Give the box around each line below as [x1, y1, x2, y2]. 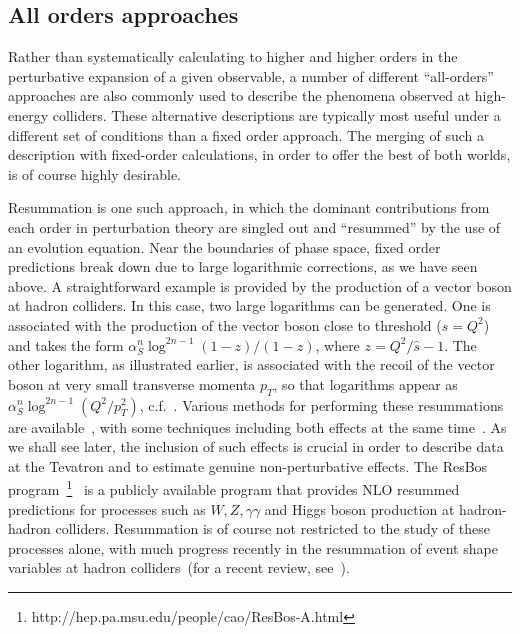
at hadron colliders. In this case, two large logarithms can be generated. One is [8, 295, 491, 316]
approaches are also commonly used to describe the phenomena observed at [8, 85, 471, 106]
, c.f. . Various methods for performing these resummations [139, 394, 504, 415]
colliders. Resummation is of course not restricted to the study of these [55, 518, 490, 539]
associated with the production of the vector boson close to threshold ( [8, 314, 442, 335]
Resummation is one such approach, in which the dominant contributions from [8, 197, 490, 218]
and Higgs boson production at [264, 498, 455, 519]
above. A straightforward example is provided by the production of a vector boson [8, 275, 512, 296]
